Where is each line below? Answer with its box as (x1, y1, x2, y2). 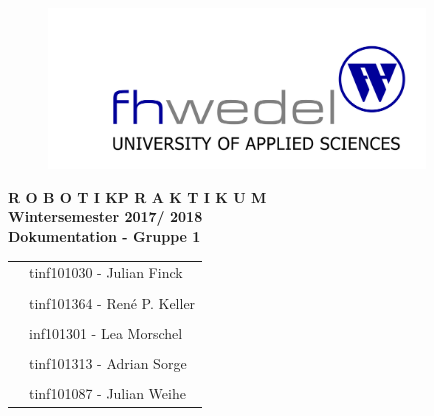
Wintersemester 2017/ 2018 (8, 206, 203, 227)
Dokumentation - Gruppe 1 (8, 226, 201, 247)
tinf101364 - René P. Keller (29, 292, 196, 313)
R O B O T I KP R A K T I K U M (8, 186, 267, 207)
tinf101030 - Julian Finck (29, 262, 183, 283)
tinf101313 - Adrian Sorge (29, 352, 187, 373)
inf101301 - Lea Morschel (29, 322, 183, 343)
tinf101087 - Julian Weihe (29, 382, 186, 403)
